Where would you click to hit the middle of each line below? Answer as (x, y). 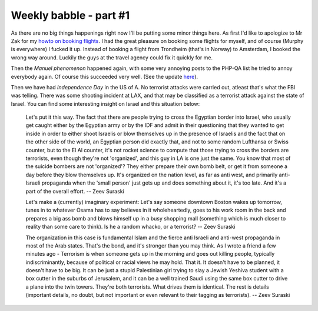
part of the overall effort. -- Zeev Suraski (75, 191)
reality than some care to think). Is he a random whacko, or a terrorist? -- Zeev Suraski (130, 227)
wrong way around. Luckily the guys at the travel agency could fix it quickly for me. (112, 57)
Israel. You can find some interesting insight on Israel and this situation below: (105, 103)
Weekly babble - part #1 (70, 15)
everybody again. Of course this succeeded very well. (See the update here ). (105, 76)
